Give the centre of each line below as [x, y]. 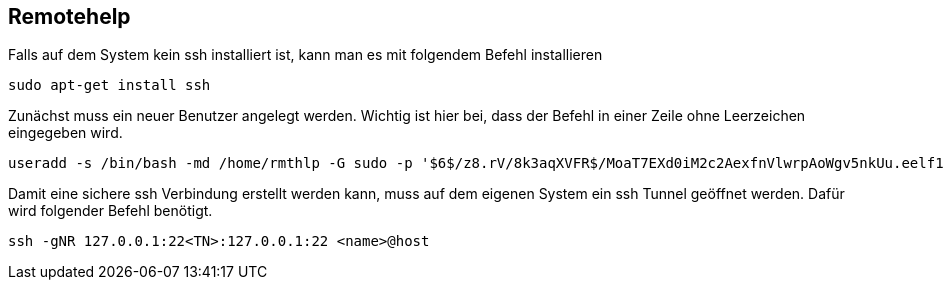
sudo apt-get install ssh [109, 85]
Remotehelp [69, 16]
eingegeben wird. [65, 133]
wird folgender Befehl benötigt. [110, 211]
